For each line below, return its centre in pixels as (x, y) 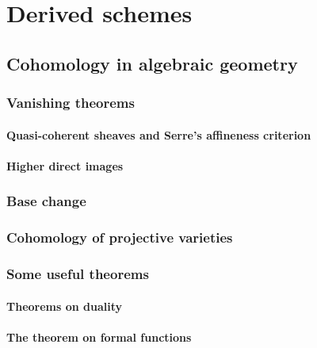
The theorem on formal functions (99, 337)
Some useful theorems (78, 273)
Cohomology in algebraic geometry (152, 63)
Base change (46, 201)
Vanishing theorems (71, 103)
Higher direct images (65, 165)
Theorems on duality (65, 306)
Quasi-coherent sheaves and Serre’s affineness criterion (159, 134)
